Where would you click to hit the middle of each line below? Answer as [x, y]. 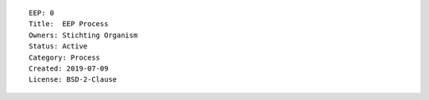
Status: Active [58, 46]
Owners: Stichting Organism [83, 35]
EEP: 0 [42, 13]
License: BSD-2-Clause [73, 80]
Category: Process [65, 57]
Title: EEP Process [69, 24]
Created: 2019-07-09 [69, 68]
